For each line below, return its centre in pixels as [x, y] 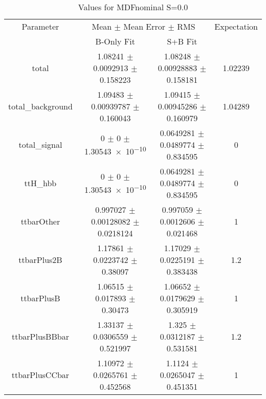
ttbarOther [40, 221]
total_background [40, 106]
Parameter [40, 26]
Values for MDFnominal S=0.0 [133, 7]
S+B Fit [182, 41]
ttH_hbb [40, 183]
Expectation [236, 26]
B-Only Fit [115, 41]
